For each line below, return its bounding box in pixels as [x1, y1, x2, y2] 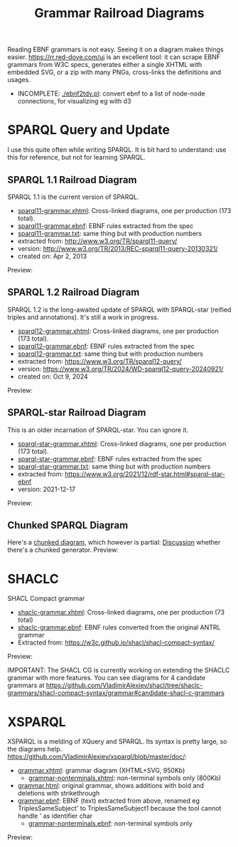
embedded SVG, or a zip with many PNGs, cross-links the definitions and [7, 68, 222, 76]
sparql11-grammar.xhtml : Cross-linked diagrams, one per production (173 [17, 206, 232, 215]
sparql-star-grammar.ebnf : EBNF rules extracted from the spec [17, 454, 202, 463]
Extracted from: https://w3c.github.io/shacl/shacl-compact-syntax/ [17, 638, 215, 647]
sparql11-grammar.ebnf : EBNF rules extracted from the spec [17, 221, 194, 230]
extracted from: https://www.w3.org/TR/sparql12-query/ [17, 356, 183, 365]
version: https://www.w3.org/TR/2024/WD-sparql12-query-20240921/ [17, 364, 224, 373]
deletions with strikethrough [17, 789, 100, 798]
